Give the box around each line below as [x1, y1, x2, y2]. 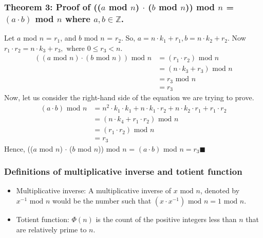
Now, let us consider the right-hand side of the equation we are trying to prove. [4, 92, 254, 103]
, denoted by [200, 185, 240, 196]
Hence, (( [4, 143, 33, 154]
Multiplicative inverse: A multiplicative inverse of [16, 185, 172, 196]
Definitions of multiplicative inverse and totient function [4, 165, 242, 178]
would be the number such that [52, 195, 152, 206]
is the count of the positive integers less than [96, 214, 237, 225]
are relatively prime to [16, 224, 87, 234]
